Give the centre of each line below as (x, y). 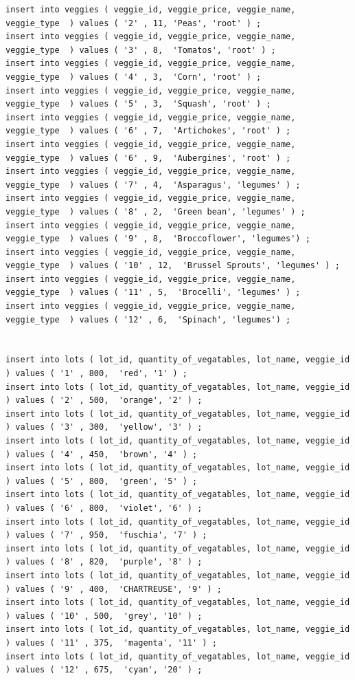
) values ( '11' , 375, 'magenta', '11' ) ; (111, 643)
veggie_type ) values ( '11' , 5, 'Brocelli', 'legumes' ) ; (153, 293)
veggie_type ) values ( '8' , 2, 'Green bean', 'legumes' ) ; (156, 211)
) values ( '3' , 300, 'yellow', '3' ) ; (104, 427)
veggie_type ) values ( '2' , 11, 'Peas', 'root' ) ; (134, 23)
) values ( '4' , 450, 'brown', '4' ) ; (102, 454)
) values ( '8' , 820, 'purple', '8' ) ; (104, 562)
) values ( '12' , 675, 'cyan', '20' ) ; (104, 670)
